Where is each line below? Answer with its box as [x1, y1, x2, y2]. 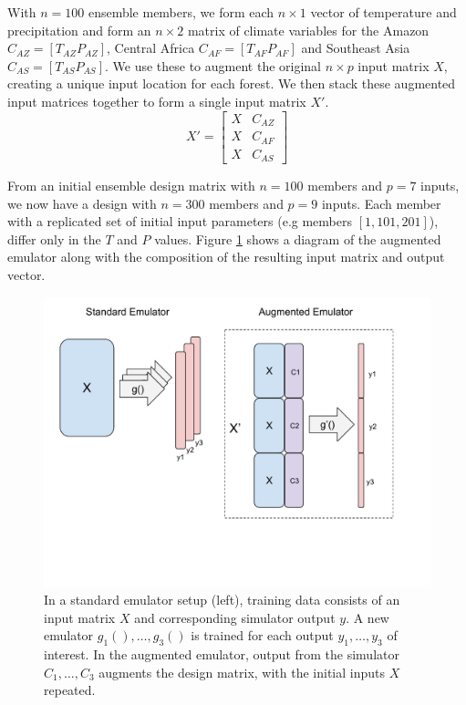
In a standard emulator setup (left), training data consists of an [44, 590, 400, 609]
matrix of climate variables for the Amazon [187, 20, 430, 39]
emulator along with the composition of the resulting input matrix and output [7, 247, 445, 266]
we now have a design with [7, 193, 157, 213]
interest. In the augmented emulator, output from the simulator [44, 645, 399, 664]
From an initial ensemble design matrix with [7, 176, 255, 195]
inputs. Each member [321, 193, 441, 213]
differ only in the [7, 229, 101, 248]
